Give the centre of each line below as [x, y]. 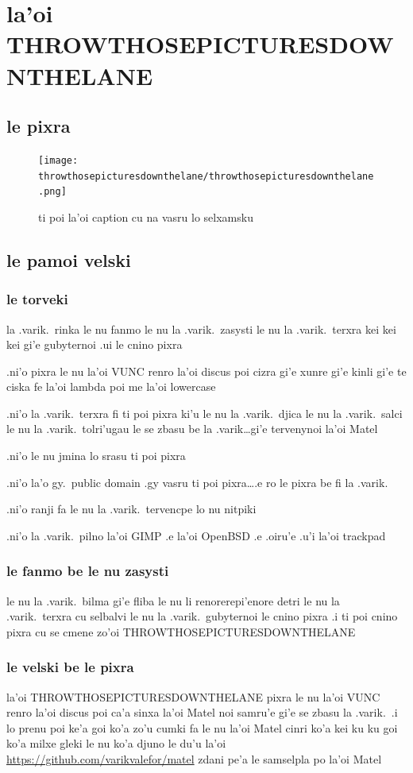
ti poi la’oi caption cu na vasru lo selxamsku [146, 216]
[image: [58, 160]
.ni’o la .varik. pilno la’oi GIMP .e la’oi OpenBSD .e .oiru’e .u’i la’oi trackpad [196, 535]
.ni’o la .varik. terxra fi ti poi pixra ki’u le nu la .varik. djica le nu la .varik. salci [205, 413]
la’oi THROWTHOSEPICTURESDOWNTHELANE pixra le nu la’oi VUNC [193, 696]
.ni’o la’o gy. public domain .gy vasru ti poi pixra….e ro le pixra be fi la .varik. [197, 482]
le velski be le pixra [70, 667]
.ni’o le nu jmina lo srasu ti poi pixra [96, 456]
